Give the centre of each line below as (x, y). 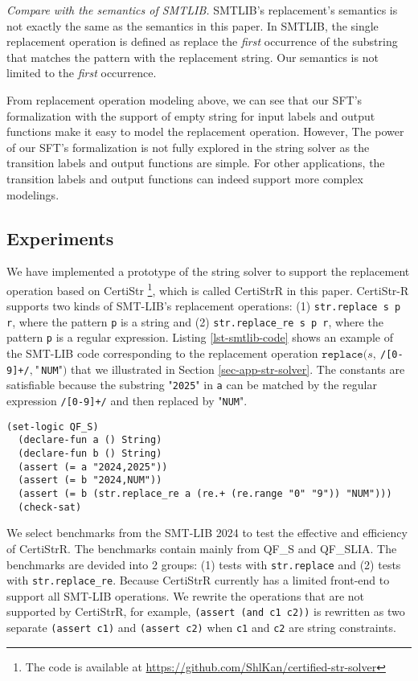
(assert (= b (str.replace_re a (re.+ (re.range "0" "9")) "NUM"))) (205, 494)
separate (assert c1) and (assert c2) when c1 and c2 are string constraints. (201, 628)
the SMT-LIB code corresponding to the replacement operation (162, 353)
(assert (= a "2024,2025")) (93, 467)
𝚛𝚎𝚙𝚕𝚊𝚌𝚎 (342, 355)
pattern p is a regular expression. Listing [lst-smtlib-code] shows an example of (200, 337)
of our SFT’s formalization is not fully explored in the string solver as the (188, 147)
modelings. (33, 194)
